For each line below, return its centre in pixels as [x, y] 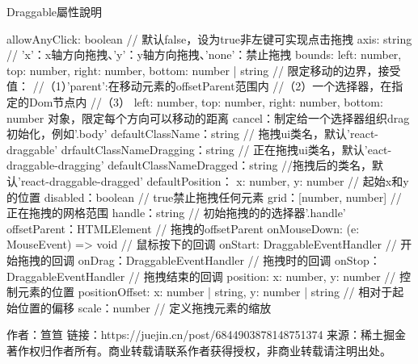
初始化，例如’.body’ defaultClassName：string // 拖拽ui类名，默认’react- [192, 134]
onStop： [357, 259]
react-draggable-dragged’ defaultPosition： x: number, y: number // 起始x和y [215, 180]
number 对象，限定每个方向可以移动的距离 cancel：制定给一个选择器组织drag [208, 117]
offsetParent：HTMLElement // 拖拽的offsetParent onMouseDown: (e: [183, 228]
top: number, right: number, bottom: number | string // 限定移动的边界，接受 [204, 70]
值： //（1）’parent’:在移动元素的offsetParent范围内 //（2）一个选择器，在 [199, 86]
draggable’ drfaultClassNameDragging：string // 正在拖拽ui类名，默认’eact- [199, 149]
